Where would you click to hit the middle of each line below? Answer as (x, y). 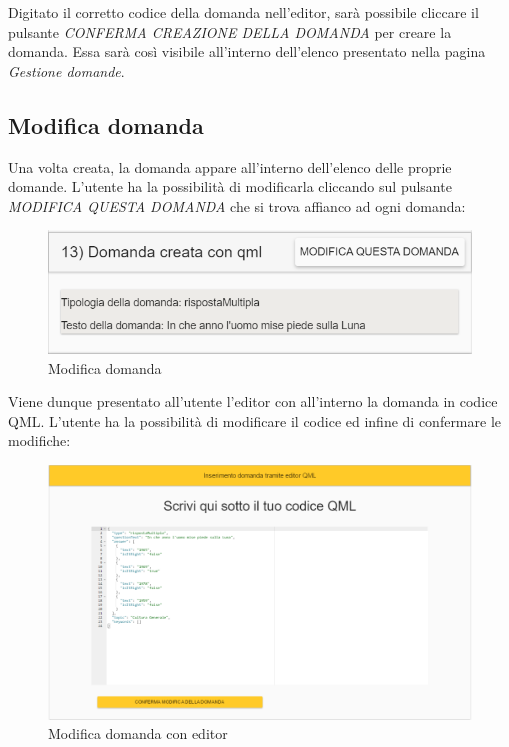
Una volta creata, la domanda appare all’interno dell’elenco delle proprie (230, 166)
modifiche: (39, 440)
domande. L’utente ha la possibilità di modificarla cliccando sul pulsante (230, 186)
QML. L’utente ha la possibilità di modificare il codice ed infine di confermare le (255, 420)
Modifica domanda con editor (138, 733)
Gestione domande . (66, 70)
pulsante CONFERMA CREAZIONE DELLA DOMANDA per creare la (230, 31)
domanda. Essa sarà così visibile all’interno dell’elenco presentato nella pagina (247, 51)
